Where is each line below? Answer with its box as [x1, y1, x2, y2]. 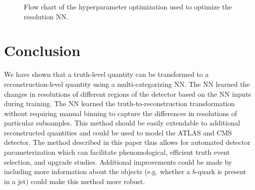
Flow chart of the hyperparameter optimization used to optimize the [24, 1, 232, 11]
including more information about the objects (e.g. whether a [4, 166, 191, 177]
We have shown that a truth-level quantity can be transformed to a [4, 69, 209, 79]
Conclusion [4, 40, 81, 61]
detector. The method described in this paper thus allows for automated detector [4, 137, 251, 147]
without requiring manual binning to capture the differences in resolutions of [4, 108, 237, 118]
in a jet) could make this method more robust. [4, 176, 145, 186]
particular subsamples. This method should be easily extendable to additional [4, 118, 240, 128]
